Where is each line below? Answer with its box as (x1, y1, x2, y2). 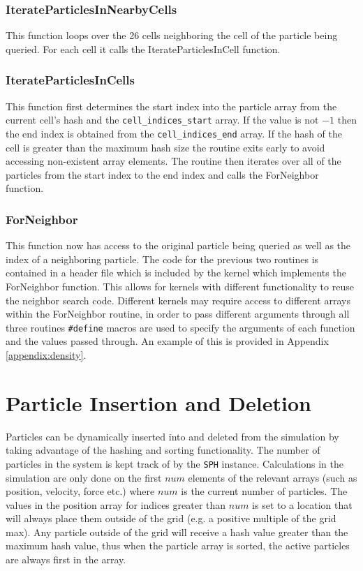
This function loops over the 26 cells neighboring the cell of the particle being (6, 28, 338, 43)
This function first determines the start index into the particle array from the (6, 98, 337, 113)
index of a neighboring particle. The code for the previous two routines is (6, 251, 319, 266)
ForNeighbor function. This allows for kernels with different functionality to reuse (6, 279, 354, 293)
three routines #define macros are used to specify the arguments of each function (6, 320, 355, 334)
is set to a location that (252, 497, 353, 512)
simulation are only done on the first (6, 470, 162, 484)
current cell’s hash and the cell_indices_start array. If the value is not (6, 112, 319, 127)
